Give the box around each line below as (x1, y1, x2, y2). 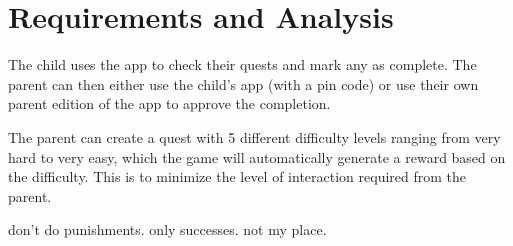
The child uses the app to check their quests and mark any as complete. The (8, 54, 477, 75)
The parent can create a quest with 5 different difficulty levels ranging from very (8, 126, 501, 147)
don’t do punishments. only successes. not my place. (8, 219, 327, 240)
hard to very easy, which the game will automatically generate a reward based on (8, 146, 506, 167)
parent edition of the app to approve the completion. (8, 93, 331, 114)
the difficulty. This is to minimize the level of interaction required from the (8, 166, 467, 187)
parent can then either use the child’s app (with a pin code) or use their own (8, 73, 479, 94)
